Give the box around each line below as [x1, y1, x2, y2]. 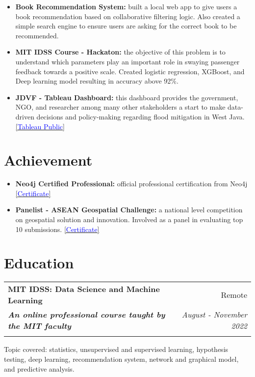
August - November [181, 309, 247, 320]
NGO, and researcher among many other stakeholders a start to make [15, 102, 226, 112]
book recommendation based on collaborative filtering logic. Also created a [15, 11, 240, 21]
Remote [221, 289, 247, 300]
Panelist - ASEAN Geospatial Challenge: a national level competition [15, 204, 243, 215]
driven [15, 111, 34, 121]
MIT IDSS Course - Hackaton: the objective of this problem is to [15, 47, 226, 57]
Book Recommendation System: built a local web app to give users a [15, 1, 237, 11]
